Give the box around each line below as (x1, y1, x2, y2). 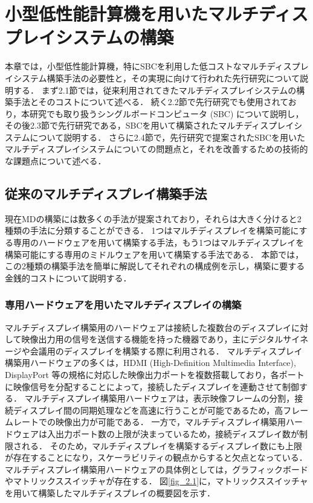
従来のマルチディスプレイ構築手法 (5, 184, 207, 203)
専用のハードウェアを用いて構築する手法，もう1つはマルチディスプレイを (13, 236, 305, 249)
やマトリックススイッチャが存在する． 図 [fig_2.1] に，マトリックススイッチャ (5, 475, 308, 487)
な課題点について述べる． (5, 155, 106, 167)
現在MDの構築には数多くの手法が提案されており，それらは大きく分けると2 (5, 212, 302, 225)
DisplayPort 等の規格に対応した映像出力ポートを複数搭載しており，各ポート (5, 368, 305, 381)
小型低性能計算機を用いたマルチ (5, 1, 259, 26)
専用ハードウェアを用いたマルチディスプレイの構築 (5, 297, 242, 312)
